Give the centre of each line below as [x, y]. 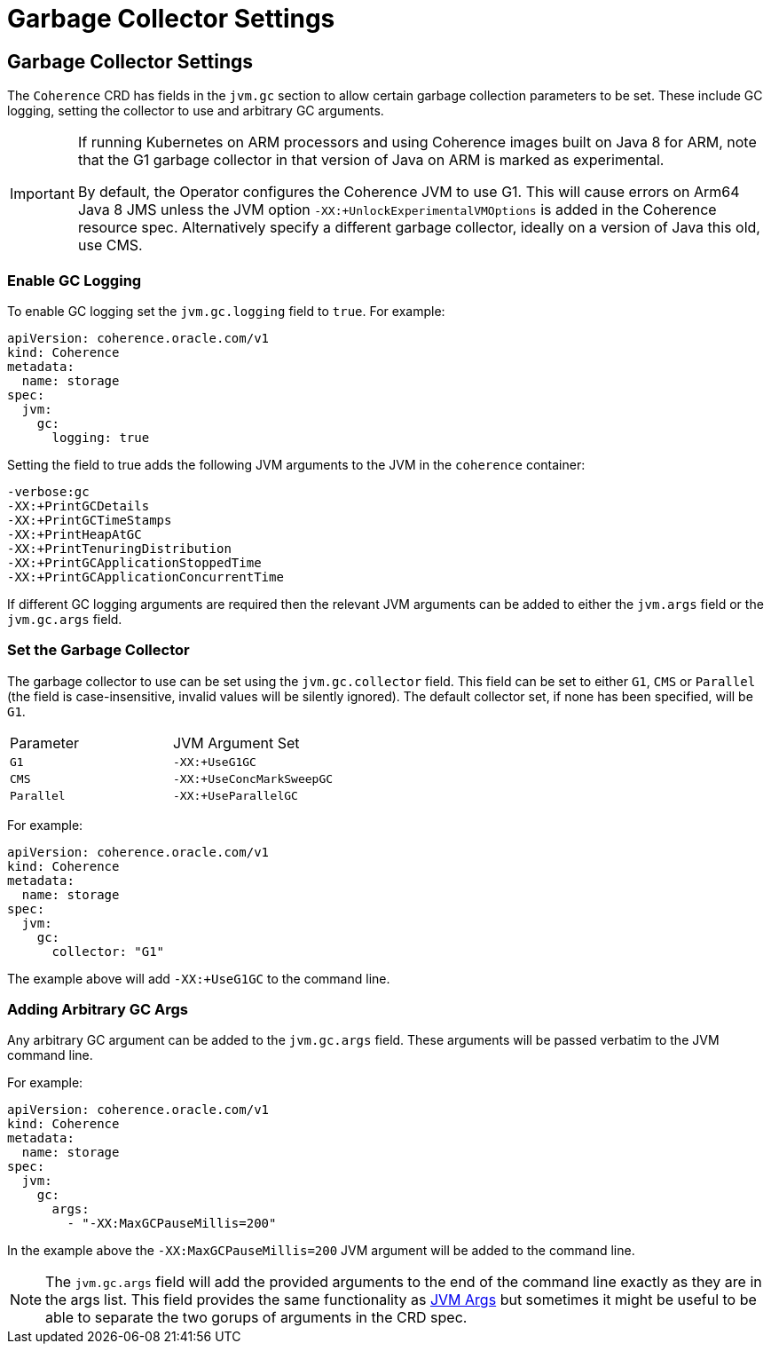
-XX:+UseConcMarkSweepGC [253, 778]
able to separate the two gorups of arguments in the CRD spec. [256, 1318]
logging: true [101, 437]
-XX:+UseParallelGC [236, 795]
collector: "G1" [108, 951]
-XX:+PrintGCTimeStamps [90, 520]
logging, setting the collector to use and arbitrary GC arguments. [196, 111]
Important [42, 194]
